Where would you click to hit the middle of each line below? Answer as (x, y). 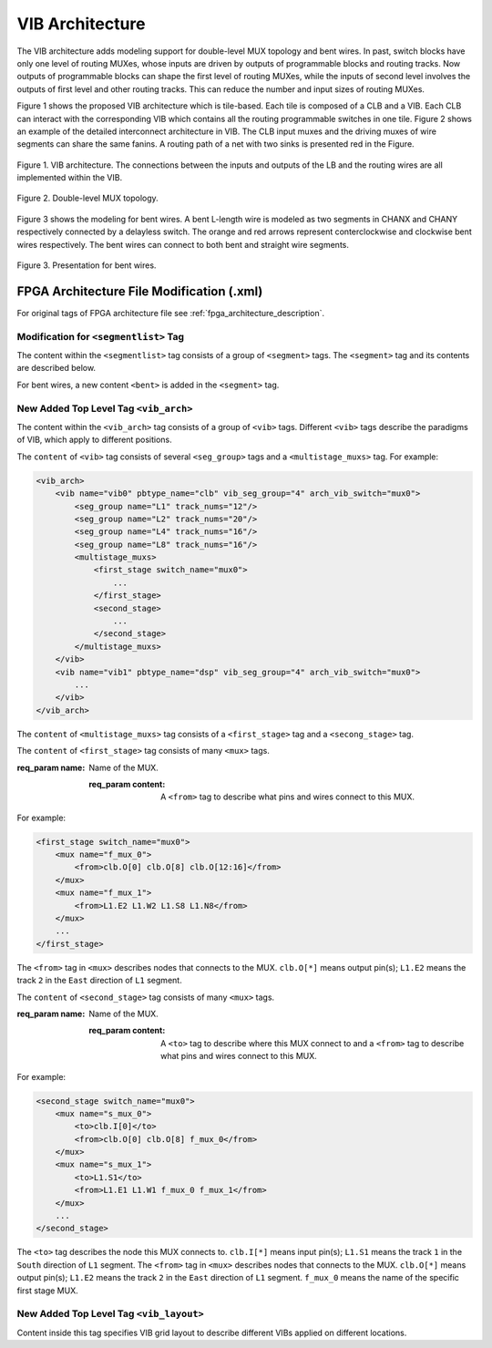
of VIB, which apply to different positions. (94, 440)
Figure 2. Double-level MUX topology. (87, 198)
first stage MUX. (47, 1291)
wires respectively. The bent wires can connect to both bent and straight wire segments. (183, 244)
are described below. (56, 368)
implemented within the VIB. (70, 178)
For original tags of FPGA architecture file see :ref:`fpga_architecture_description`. (171, 313)
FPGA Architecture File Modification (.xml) (140, 291)
